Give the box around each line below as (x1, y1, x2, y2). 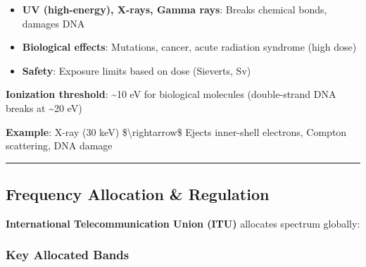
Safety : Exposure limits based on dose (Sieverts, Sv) (22, 63, 251, 77)
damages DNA (22, 15, 85, 30)
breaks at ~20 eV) (6, 100, 82, 115)
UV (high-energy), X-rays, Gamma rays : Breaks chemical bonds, (22, 2, 327, 16)
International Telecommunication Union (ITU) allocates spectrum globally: (6, 216, 360, 230)
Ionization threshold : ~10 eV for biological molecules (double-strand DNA (6, 87, 336, 101)
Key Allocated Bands (6, 246, 130, 263)
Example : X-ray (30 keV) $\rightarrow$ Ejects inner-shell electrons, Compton (6, 124, 347, 139)
